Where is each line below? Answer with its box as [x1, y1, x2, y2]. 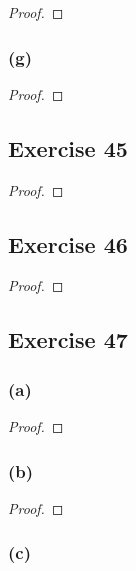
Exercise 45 [8, 132, 128, 163]
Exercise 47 [8, 324, 128, 355]
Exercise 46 [8, 228, 128, 259]
